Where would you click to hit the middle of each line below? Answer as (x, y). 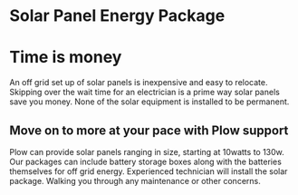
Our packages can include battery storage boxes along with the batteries (146, 161)
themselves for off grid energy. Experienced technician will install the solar (149, 171)
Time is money (66, 58)
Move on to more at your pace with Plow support (149, 130)
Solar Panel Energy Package (117, 16)
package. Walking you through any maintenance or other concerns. (135, 180)
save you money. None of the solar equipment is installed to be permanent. (149, 102)
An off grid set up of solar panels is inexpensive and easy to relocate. (139, 83)
